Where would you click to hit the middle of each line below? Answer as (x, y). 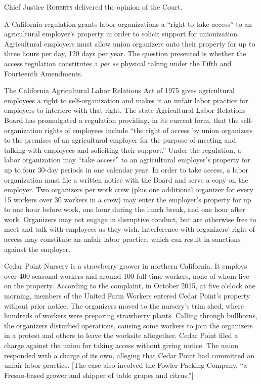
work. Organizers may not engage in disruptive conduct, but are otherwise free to (130, 219)
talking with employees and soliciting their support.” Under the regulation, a (123, 150)
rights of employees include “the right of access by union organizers (149, 130)
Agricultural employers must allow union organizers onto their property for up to (130, 43)
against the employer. (37, 249)
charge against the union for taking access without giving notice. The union (121, 345)
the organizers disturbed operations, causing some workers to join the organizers (128, 325)
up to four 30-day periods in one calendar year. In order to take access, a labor (126, 169)
